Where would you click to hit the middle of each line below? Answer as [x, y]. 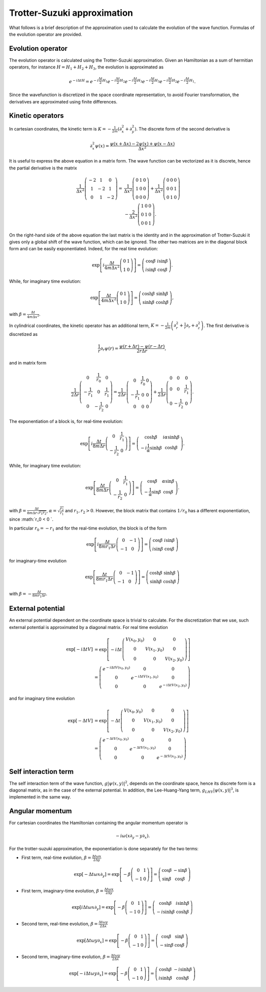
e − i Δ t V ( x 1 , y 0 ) [145, 677]
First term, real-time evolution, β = [56, 858]
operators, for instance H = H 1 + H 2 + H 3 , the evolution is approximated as [86, 68]
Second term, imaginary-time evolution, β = [66, 957]
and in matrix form [28, 363]
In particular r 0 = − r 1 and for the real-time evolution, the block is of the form [88, 529]
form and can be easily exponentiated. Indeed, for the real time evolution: [83, 249]
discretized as [23, 334]
